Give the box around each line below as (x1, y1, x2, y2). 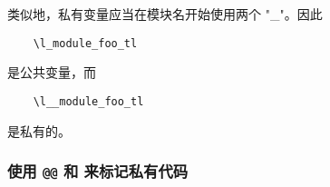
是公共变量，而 (7, 63, 96, 82)
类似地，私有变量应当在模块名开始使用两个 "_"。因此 (7, 5, 323, 23)
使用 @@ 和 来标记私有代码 (7, 160, 189, 182)
